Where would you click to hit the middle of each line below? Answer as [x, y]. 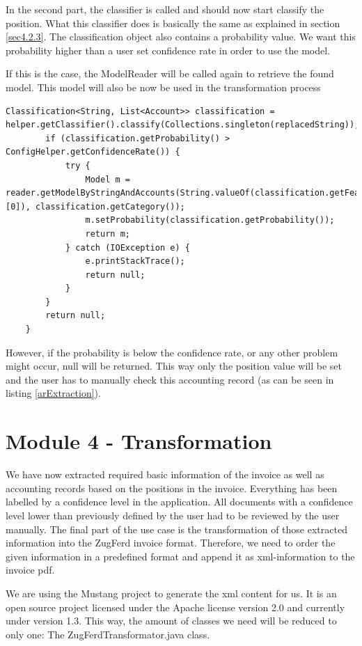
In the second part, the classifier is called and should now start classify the [165, 9]
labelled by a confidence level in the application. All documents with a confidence [179, 502]
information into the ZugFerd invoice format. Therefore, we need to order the [171, 543]
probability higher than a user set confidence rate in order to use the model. [168, 50]
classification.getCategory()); [110, 206]
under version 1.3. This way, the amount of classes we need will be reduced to [171, 621]
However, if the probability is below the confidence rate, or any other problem [172, 352]
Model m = [108, 179]
